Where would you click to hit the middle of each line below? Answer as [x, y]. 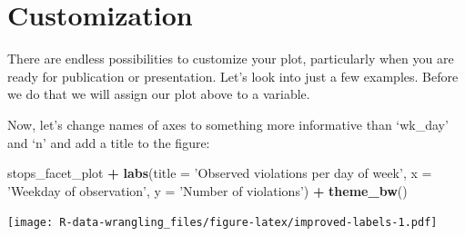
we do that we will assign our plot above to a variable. [159, 94]
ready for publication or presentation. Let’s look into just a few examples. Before [233, 76]
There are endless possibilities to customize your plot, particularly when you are [231, 59]
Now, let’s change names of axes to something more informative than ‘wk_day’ [228, 124]
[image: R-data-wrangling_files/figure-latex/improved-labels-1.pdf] [222, 223]
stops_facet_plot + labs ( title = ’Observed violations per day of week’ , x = [220, 173]
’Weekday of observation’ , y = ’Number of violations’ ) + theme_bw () [207, 190]
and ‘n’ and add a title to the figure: [109, 142]
